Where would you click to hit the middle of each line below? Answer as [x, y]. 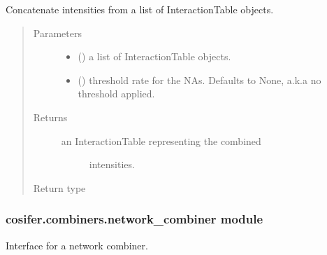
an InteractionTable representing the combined [161, 140]
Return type [59, 187]
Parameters [57, 33]
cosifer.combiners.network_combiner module [135, 219]
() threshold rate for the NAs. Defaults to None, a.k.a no [199, 80]
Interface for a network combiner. [77, 245]
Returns [50, 117]
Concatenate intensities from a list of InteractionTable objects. [140, 9]
